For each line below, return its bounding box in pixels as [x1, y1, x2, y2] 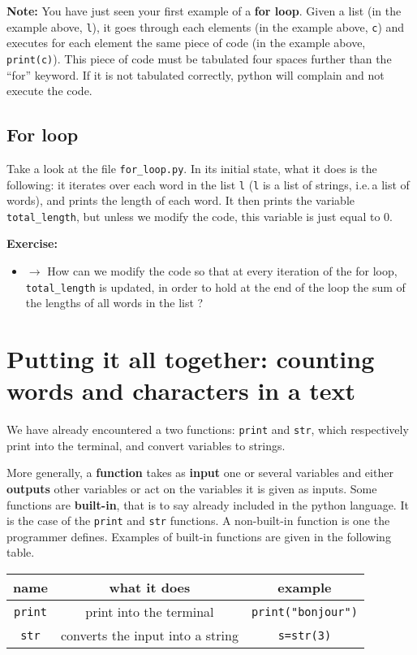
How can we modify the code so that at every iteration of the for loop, [47, 262, 398, 280]
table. [6, 544, 35, 561]
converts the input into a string [60, 626, 239, 645]
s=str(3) [277, 628, 332, 642]
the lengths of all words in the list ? [25, 294, 204, 311]
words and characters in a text [6, 374, 356, 407]
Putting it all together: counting [6, 342, 375, 375]
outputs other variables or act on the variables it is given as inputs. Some [6, 480, 377, 497]
